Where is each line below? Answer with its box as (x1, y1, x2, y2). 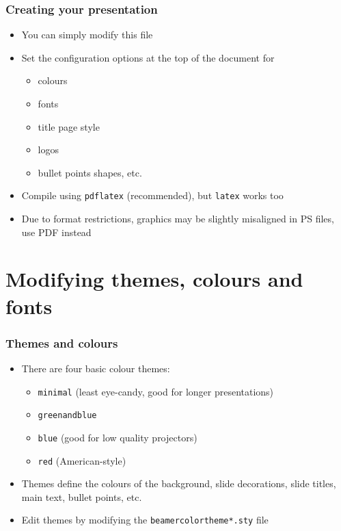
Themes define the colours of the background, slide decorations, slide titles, (21, 476, 336, 491)
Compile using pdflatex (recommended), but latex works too (21, 188, 284, 203)
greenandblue (38, 411, 97, 421)
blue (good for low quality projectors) (38, 430, 197, 444)
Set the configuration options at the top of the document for (21, 50, 275, 64)
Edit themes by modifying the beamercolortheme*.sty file (21, 513, 269, 527)
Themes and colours (5, 334, 118, 351)
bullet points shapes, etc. (38, 165, 142, 179)
